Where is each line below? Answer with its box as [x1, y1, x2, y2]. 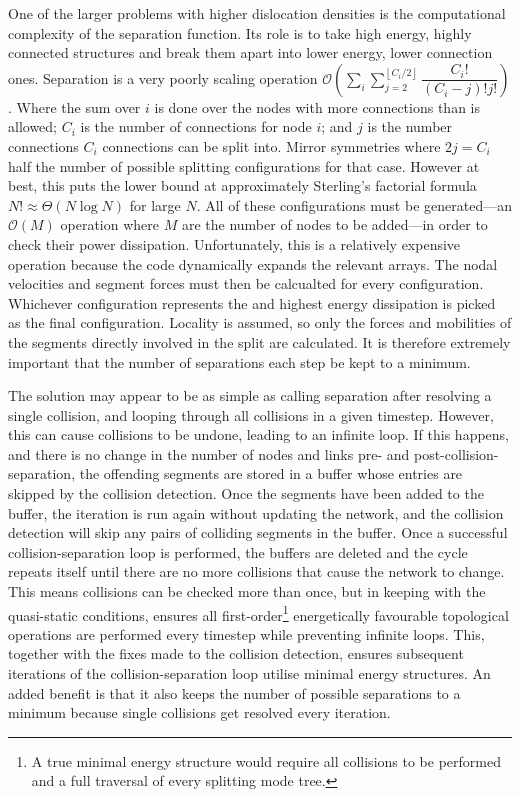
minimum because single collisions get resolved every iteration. [8, 702, 391, 723]
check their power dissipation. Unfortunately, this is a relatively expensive [8, 233, 461, 254]
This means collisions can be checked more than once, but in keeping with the [8, 581, 486, 602]
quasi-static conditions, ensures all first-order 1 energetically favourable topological [8, 601, 509, 625]
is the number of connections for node [80, 116, 312, 137]
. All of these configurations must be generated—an [196, 194, 512, 215]
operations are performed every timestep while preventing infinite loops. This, [8, 623, 485, 644]
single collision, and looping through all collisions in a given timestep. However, [8, 404, 494, 425]
